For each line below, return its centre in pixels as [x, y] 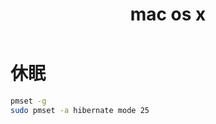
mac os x [168, 14]
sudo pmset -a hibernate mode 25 [80, 110]
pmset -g [28, 101]
